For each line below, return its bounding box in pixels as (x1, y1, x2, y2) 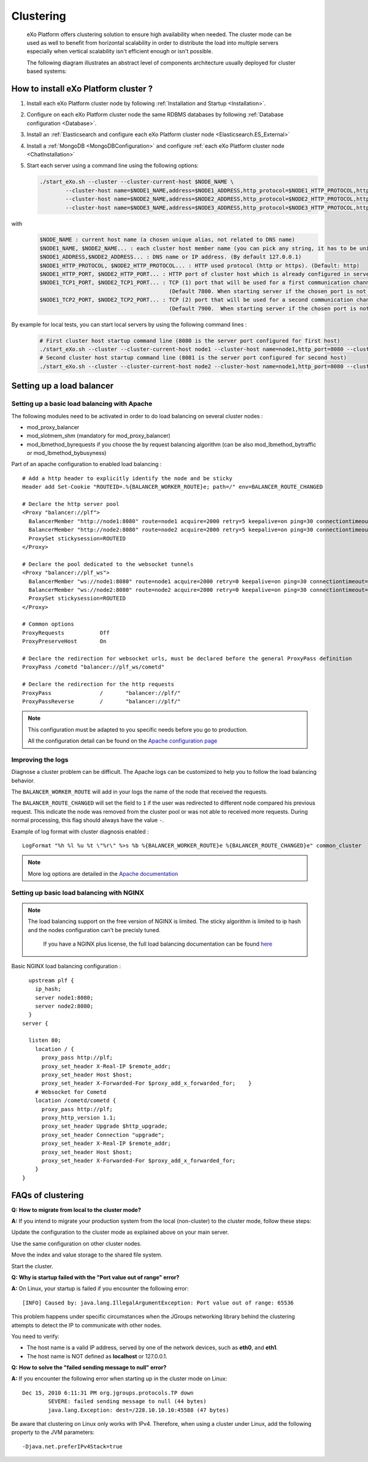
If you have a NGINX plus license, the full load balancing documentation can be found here (43, 940, 273, 947)
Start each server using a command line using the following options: (26, 162, 199, 169)
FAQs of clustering (11, 1190, 84, 1200)
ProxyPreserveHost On (22, 638, 107, 645)
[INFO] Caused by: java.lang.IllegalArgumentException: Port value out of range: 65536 (22, 1299, 294, 1306)
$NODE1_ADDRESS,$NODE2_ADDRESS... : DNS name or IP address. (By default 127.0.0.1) (39, 253, 302, 261)
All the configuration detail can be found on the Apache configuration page (28, 737, 218, 744)
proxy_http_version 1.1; (41, 1114, 117, 1121)
